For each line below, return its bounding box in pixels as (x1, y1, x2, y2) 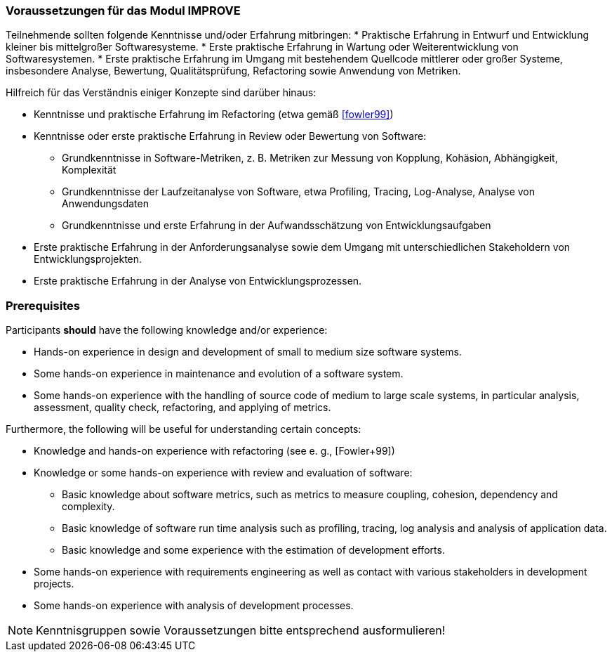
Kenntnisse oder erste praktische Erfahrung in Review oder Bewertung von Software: (34, 130, 427, 143)
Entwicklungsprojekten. (34, 253, 142, 266)
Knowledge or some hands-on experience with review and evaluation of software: (34, 467, 413, 479)
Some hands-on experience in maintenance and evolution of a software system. (34, 367, 404, 380)
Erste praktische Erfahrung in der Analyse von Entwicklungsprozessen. (34, 275, 362, 287)
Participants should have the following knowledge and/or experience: (6, 324, 328, 337)
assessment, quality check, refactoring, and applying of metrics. (34, 401, 331, 414)
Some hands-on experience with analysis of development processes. (34, 599, 354, 612)
